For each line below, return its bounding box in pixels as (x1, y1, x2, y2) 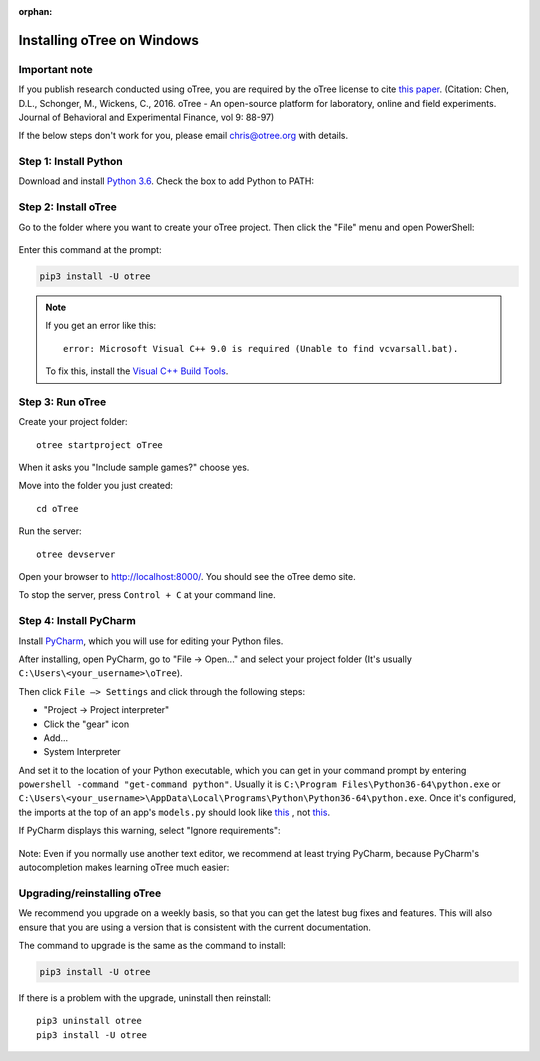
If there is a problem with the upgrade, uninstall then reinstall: (18, 991, 272, 1004)
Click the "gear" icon (43, 718, 130, 730)
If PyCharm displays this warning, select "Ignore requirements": (18, 825, 281, 837)
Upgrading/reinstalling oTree (18, 886, 162, 900)
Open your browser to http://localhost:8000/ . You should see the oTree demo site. (18, 571, 356, 583)
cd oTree (36, 503, 79, 514)
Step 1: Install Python (18, 155, 124, 169)
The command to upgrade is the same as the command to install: (18, 939, 287, 951)
